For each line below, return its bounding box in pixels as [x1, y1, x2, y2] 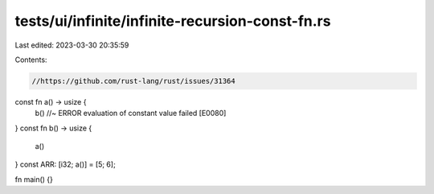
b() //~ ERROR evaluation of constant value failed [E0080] [35, 109, 227, 118]
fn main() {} [14, 174, 54, 184]
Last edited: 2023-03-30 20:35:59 [14, 40, 129, 50]
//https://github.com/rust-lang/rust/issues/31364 [31, 76, 236, 85]
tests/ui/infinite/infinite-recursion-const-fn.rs [14, 12, 331, 30]
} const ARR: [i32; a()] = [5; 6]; [14, 159, 116, 169]
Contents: [14, 55, 47, 64]
